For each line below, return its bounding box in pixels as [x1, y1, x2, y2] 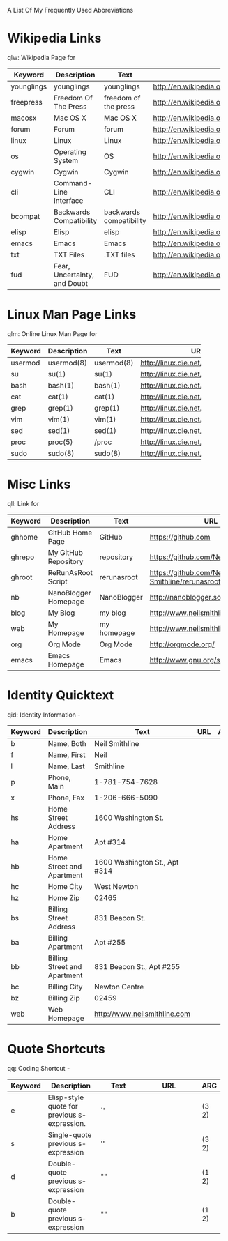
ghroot [10, 572, 33, 581]
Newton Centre [93, 982, 144, 991]
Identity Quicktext [7, 687, 114, 703]
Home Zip [47, 892, 80, 902]
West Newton [93, 881, 139, 891]
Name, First [47, 749, 86, 759]
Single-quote [47, 1129, 92, 1139]
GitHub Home [47, 528, 93, 538]
